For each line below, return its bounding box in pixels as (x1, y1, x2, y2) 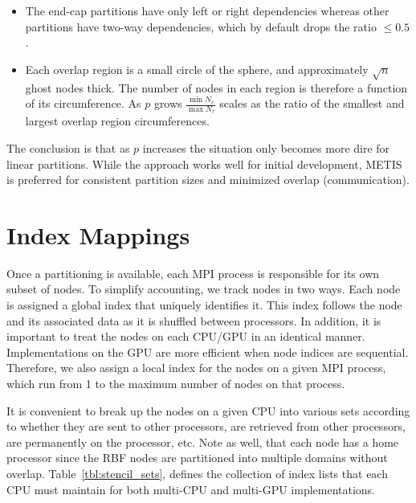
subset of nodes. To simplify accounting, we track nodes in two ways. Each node (6, 280, 401, 297)
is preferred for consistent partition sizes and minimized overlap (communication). (6, 171, 410, 188)
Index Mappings (6, 218, 190, 251)
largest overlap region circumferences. (25, 112, 210, 129)
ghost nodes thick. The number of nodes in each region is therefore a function (25, 79, 408, 96)
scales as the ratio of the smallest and (219, 95, 405, 112)
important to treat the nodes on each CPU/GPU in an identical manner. (6, 328, 365, 345)
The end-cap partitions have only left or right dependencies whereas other (25, 2, 389, 18)
